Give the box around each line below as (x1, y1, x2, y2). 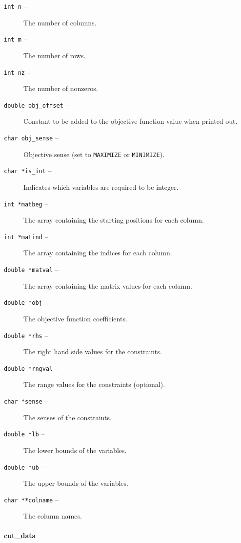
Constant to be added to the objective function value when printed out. (23, 116, 238, 126)
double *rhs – (4, 330, 48, 340)
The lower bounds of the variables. (23, 445, 127, 455)
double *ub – (4, 461, 45, 472)
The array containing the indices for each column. (23, 248, 172, 258)
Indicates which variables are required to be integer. (23, 181, 179, 192)
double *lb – (4, 429, 45, 439)
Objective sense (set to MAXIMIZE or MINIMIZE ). (23, 149, 165, 159)
